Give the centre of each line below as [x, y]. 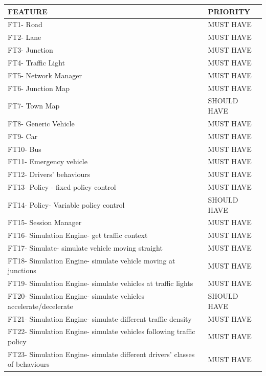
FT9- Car [23, 136]
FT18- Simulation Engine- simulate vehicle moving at [92, 260]
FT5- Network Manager [45, 75]
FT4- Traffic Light [37, 62]
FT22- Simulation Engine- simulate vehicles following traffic [102, 331]
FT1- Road [25, 24]
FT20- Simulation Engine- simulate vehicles [76, 296]
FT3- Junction [30, 50]
